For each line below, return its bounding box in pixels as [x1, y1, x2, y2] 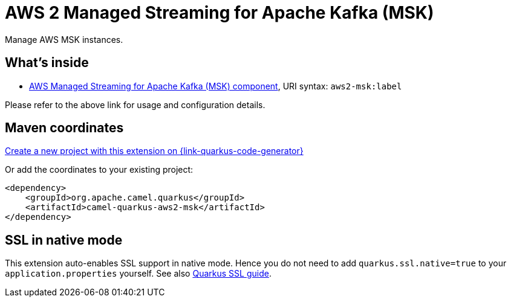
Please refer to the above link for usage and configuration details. [5, 99, 265, 110]
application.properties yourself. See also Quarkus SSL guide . [5, 268, 272, 279]
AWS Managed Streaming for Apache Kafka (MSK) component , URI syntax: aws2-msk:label [29, 80, 402, 91]
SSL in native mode [5, 232, 123, 248]
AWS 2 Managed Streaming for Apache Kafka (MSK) [5, 2, 434, 23]
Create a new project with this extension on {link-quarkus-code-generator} [5, 146, 304, 156]
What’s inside [5, 55, 89, 71]
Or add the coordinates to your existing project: [5, 164, 194, 175]
